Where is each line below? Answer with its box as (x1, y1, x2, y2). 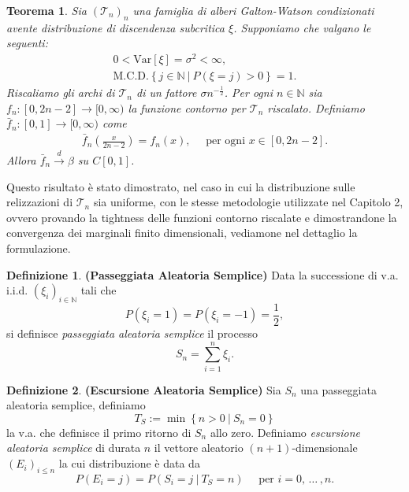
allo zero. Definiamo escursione (210, 424, 361, 440)
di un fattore (136, 84, 197, 101)
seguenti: (6, 35, 48, 51)
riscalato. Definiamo (267, 99, 365, 116)
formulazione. (6, 239, 71, 256)
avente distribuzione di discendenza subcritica (6, 19, 225, 35)
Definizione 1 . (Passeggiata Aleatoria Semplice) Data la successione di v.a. (6, 266, 399, 283)
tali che (80, 282, 117, 298)
